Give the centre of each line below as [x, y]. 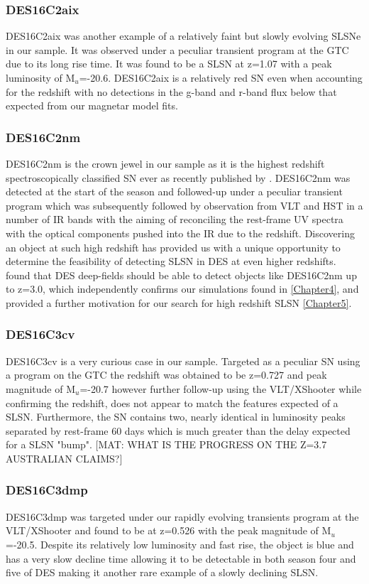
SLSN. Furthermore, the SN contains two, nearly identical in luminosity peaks [176, 417]
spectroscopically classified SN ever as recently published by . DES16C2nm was [178, 177]
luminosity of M [40, 77]
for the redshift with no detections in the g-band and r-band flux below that [171, 91]
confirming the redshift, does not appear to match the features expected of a [172, 402]
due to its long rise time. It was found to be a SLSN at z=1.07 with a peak [169, 64]
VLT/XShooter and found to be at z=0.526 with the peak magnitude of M [169, 530]
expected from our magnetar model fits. [92, 106]
